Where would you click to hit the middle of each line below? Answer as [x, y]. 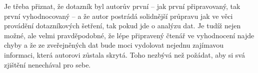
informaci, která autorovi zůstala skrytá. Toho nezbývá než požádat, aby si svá [124, 54]
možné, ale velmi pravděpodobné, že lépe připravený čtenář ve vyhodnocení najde [129, 35]
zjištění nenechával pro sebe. [47, 64]
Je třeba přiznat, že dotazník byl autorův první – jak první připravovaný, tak [122, 6]
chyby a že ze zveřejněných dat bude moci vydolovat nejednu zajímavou [114, 45]
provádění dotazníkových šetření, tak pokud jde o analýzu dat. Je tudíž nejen [122, 26]
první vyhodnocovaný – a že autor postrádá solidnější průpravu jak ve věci [118, 16]
